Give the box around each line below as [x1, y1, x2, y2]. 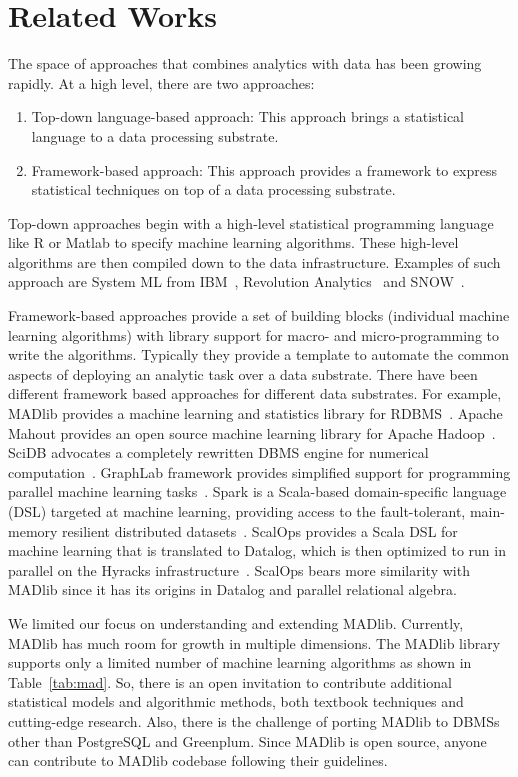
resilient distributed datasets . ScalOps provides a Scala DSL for [62, 520, 458, 541]
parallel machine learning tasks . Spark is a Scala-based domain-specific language [8, 481, 507, 502]
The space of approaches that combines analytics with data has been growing [8, 53, 482, 74]
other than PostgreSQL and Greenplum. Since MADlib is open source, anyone [8, 730, 487, 751]
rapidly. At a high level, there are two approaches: [8, 72, 315, 93]
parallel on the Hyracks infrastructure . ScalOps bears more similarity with [8, 559, 470, 580]
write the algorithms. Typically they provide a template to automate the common [8, 344, 510, 365]
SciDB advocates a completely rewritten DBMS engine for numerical [8, 442, 429, 463]
